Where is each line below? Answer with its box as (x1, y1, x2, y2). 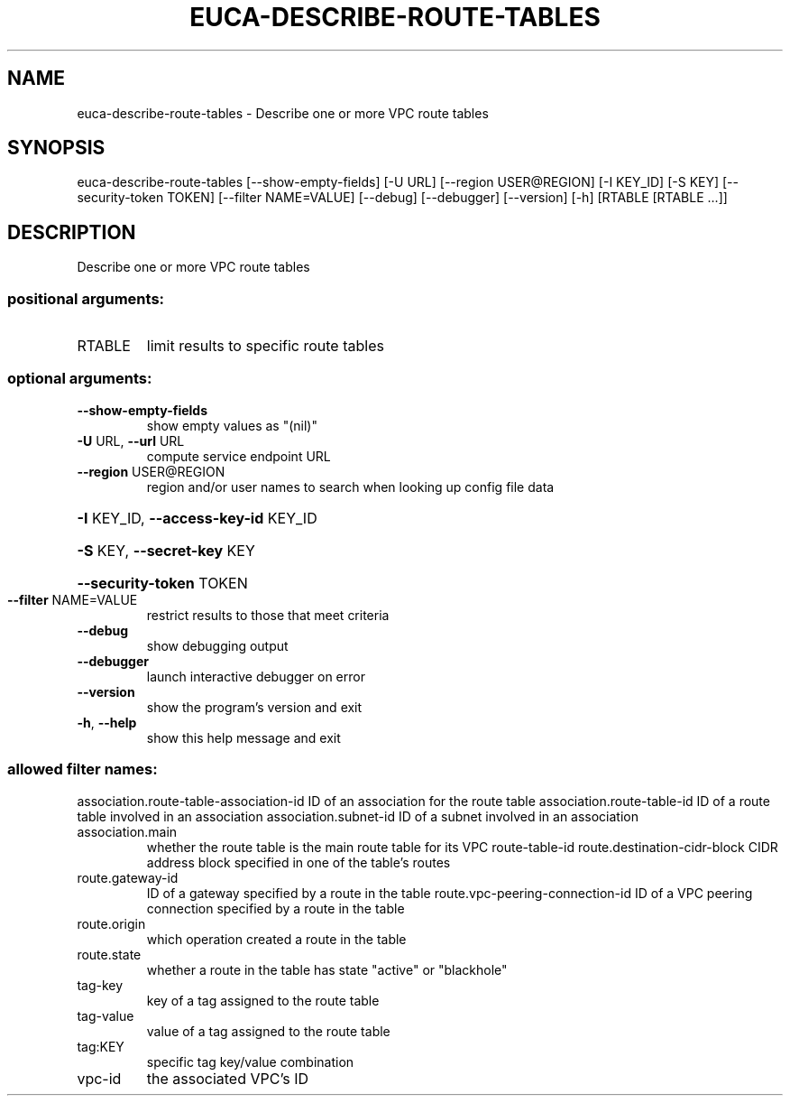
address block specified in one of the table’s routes (146, 854, 451, 870)
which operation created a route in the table (146, 931, 407, 947)
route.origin (77, 915, 146, 932)
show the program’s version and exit (146, 699, 363, 715)
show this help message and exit (146, 729, 341, 746)
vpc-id (77, 1069, 122, 1088)
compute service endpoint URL (146, 448, 331, 464)
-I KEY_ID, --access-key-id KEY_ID (77, 508, 317, 527)
